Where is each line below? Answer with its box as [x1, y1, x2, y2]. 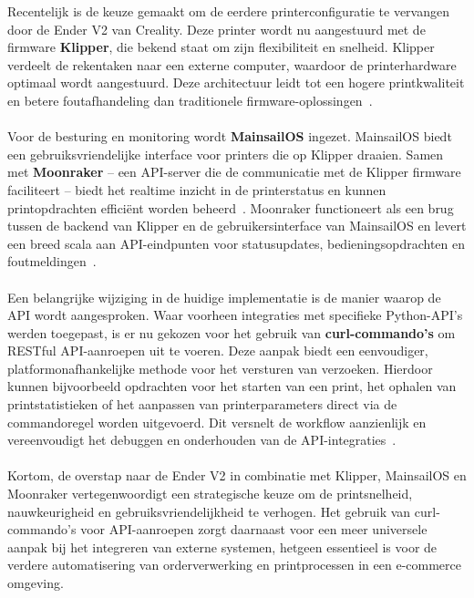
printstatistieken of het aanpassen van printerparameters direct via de [7, 395, 397, 414]
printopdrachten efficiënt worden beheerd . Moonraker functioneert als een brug [7, 198, 454, 217]
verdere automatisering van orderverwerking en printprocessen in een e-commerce [7, 555, 461, 574]
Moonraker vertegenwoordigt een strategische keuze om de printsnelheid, [7, 484, 413, 503]
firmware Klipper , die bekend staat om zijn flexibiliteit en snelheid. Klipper [7, 37, 435, 57]
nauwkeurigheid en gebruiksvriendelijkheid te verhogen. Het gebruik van [7, 501, 411, 521]
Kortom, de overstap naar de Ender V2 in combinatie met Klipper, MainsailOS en [7, 466, 467, 485]
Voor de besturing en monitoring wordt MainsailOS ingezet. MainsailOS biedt [7, 127, 452, 146]
